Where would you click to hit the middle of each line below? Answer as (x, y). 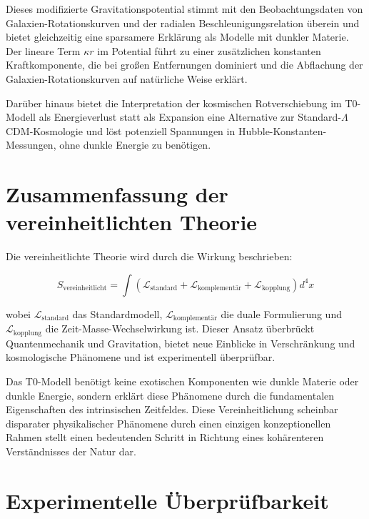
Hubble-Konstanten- (282, 130)
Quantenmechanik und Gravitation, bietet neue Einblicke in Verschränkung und (181, 343)
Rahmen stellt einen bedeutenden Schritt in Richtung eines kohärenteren (165, 437)
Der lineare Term (43, 50)
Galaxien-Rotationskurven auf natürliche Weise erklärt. (127, 78)
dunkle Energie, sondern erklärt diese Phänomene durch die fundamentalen (170, 395)
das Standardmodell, (117, 313)
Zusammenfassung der (117, 194)
